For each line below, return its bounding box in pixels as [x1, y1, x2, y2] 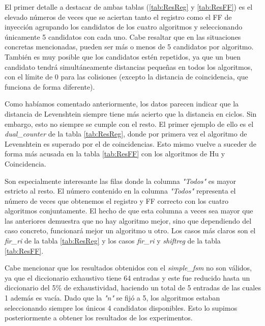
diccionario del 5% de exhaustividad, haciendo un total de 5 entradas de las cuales [5, 282, 261, 293]
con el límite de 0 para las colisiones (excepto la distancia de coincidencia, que [5, 71, 248, 82]
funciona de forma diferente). [5, 81, 95, 92]
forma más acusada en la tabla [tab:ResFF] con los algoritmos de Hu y [5, 148, 225, 159]
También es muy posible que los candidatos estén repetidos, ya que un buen [5, 51, 241, 62]
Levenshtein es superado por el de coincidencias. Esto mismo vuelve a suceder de [5, 138, 256, 149]
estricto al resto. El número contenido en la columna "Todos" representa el [5, 185, 236, 196]
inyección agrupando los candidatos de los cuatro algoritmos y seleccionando [5, 21, 243, 32]
